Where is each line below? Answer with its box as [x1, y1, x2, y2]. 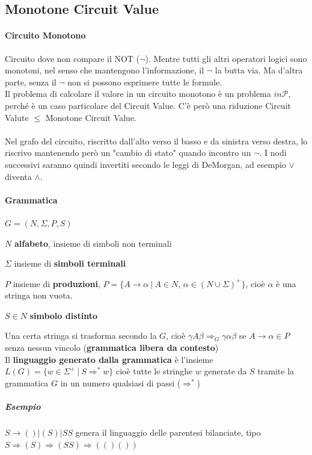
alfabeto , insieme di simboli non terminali [14, 237, 172, 249]
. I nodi [259, 146, 287, 159]
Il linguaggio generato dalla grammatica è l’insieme [5, 353, 213, 365]
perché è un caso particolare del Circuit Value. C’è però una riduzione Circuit [5, 99, 291, 111]
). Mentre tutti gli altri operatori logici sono [145, 52, 307, 64]
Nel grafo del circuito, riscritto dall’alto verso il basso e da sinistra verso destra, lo [5, 134, 308, 147]
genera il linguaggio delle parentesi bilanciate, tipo [75, 426, 261, 438]
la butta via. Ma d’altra [215, 64, 303, 76]
